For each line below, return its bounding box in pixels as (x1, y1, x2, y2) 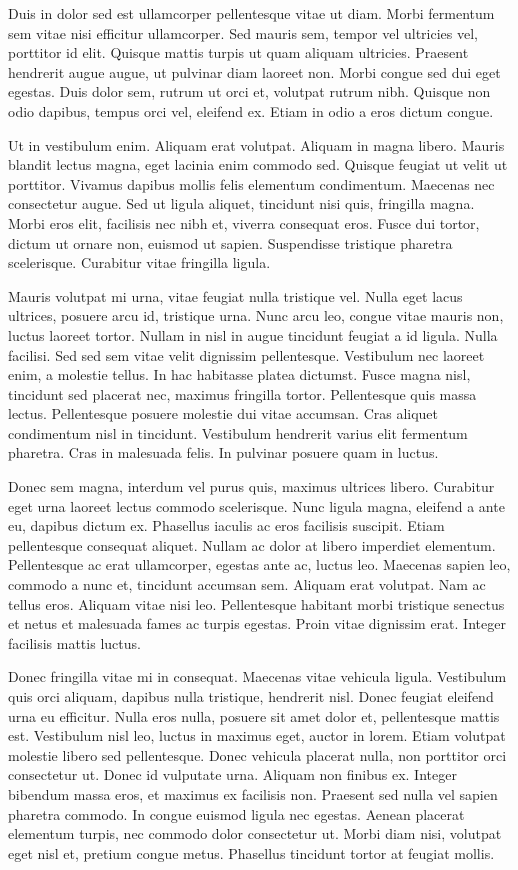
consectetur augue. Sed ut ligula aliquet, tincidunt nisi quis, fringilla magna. (8, 193, 475, 214)
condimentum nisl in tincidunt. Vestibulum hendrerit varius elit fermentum (8, 422, 468, 443)
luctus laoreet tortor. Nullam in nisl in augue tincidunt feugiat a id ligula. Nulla (8, 324, 498, 345)
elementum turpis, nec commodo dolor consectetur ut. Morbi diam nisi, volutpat (8, 823, 502, 844)
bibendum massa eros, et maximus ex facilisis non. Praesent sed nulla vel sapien (8, 783, 498, 804)
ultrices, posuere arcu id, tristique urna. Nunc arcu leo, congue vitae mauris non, (8, 305, 504, 326)
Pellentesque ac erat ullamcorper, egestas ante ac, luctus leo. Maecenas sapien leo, (8, 554, 511, 575)
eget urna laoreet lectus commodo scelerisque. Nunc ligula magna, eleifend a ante (8, 495, 505, 516)
